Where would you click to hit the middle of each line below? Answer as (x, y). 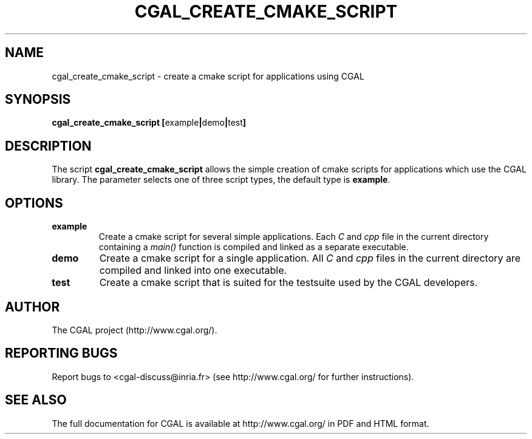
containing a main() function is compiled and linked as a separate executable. (254, 247)
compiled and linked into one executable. (193, 271)
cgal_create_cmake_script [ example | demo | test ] (149, 123)
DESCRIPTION (48, 146)
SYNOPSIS (38, 100)
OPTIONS (34, 203)
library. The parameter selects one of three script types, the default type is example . (221, 180)
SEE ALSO (36, 400)
